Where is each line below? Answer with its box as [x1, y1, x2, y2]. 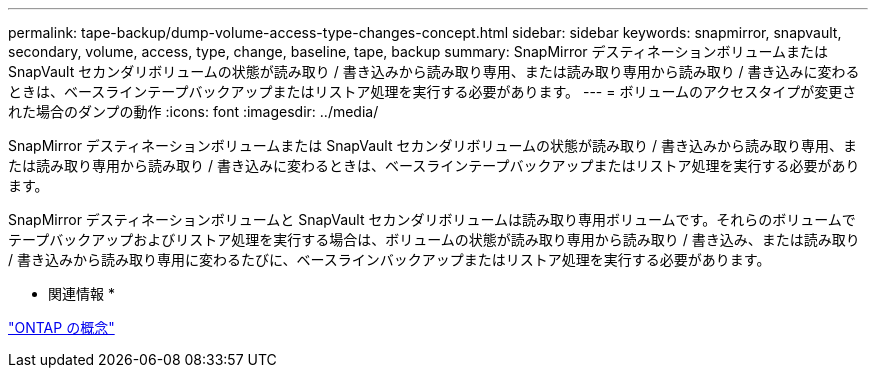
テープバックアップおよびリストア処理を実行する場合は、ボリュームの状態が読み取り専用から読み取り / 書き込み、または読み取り [8, 231, 860, 248]
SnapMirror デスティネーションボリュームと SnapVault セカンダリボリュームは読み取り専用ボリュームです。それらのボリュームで [8, 211, 856, 228]
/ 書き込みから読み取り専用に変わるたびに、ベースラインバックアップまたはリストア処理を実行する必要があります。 [8, 251, 771, 268]
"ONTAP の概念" [8, 319, 115, 336]
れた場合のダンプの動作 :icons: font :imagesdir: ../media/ [8, 103, 379, 120]
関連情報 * [48, 285, 115, 302]
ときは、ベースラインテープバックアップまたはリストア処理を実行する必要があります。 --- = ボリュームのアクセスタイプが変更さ [8, 83, 857, 100]
